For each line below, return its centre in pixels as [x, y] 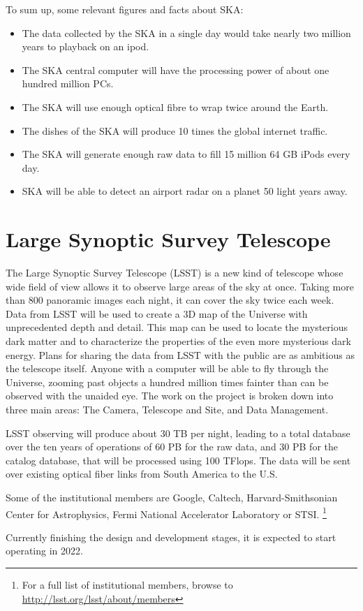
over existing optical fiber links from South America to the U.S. [142, 474]
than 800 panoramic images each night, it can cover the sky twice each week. [170, 300]
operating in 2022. [44, 551]
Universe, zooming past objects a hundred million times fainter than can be [167, 382]
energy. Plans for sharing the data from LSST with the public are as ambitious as [180, 354]
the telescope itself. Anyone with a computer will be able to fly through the [167, 368]
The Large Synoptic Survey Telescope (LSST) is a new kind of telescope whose [175, 273]
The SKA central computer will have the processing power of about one [176, 69]
